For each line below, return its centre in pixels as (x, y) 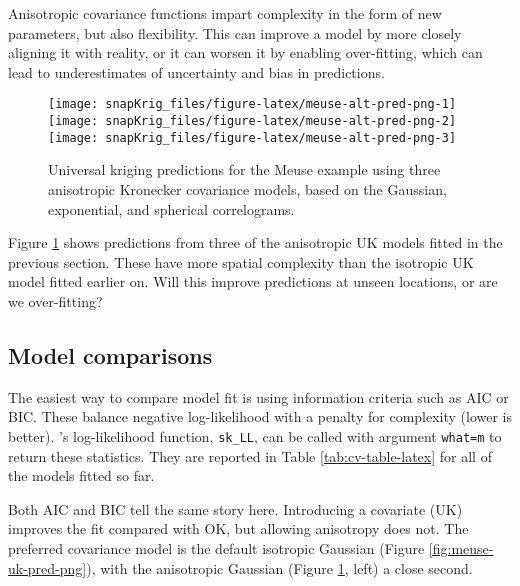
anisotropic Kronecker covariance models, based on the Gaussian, (247, 188)
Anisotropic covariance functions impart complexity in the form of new (225, 13)
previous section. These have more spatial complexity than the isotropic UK (241, 261)
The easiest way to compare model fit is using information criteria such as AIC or (258, 396)
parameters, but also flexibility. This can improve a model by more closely (235, 32)
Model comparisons (110, 354)
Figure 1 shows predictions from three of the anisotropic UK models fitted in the (255, 242)
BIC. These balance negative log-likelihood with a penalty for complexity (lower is (260, 416)
